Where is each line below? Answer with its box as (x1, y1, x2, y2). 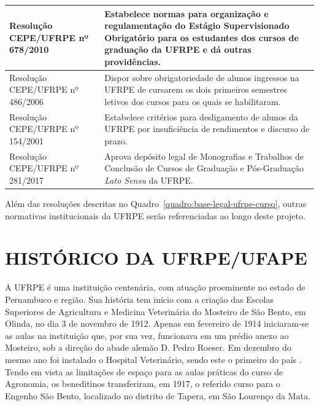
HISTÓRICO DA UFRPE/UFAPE (5, 245, 307, 270)
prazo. (104, 134, 128, 147)
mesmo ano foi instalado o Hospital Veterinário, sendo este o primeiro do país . (5, 353, 302, 365)
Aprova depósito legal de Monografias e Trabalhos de (104, 149, 304, 162)
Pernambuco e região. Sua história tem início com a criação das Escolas (5, 292, 274, 305)
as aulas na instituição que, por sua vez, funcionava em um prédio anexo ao (5, 329, 289, 342)
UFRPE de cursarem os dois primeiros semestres (104, 83, 288, 96)
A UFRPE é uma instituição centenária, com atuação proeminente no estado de (5, 281, 306, 294)
